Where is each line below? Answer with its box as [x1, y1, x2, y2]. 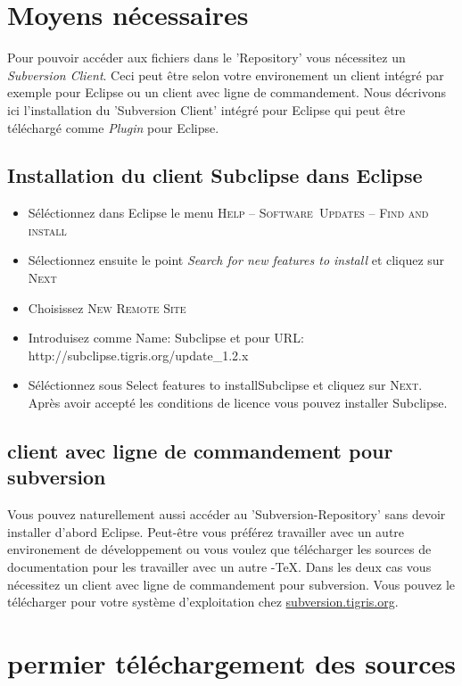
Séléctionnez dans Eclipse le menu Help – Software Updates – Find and [28, 203, 429, 222]
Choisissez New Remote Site [28, 298, 186, 317]
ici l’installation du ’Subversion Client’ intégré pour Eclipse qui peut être [7, 100, 406, 119]
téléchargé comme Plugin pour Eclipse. [7, 118, 219, 136]
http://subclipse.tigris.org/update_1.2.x [28, 345, 249, 364]
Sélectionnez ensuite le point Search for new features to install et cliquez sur [28, 251, 445, 269]
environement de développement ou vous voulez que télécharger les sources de [7, 540, 432, 558]
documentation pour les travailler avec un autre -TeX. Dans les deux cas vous [7, 558, 432, 576]
